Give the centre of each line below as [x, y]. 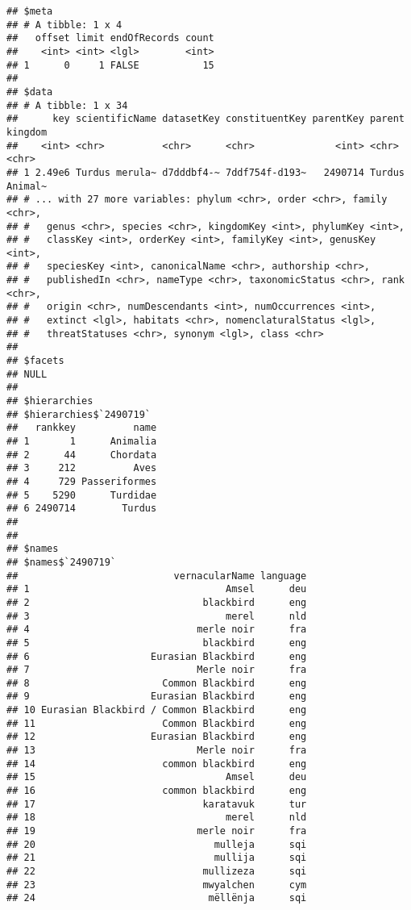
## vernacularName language [157, 576]
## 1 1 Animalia [82, 441]
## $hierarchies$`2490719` [79, 414]
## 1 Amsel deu [157, 589]
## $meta [30, 11]
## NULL [27, 374]
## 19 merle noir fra [157, 831]
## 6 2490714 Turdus [82, 509]
